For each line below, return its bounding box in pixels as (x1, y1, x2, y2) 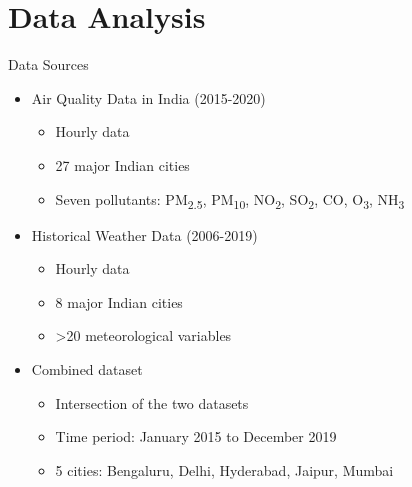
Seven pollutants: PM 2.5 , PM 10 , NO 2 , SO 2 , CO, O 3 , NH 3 (55, 188, 405, 212)
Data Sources (8, 54, 89, 75)
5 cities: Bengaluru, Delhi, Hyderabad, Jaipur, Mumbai (55, 459, 394, 480)
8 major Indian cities (55, 291, 183, 312)
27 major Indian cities (55, 154, 190, 175)
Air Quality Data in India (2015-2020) (31, 87, 266, 108)
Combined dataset (31, 359, 143, 379)
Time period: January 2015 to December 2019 (55, 426, 337, 447)
